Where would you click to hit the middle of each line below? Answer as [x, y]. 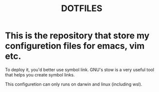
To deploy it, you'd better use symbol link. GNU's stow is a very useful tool [80, 69]
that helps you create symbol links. [40, 75]
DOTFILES [82, 8]
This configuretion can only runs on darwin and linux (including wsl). [74, 84]
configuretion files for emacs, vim [75, 46]
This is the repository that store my [77, 36]
